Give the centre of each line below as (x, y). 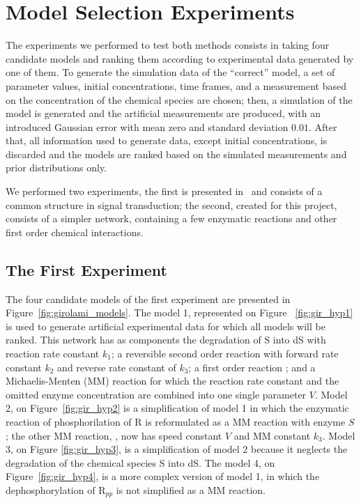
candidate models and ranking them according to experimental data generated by (180, 58)
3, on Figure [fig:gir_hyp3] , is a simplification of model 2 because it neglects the (177, 449)
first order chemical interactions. (75, 232)
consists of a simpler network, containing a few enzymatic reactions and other (171, 218)
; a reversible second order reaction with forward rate (225, 354)
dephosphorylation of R (56, 489)
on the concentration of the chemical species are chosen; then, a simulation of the (179, 99)
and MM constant (272, 435)
